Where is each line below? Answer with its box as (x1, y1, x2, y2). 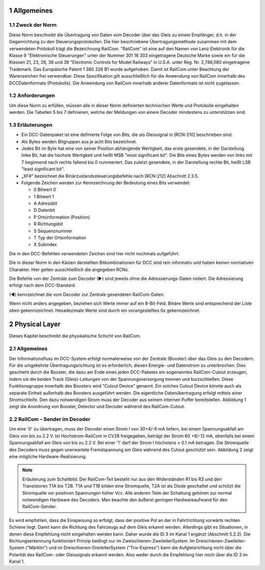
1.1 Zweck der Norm (9, 22, 57, 28)
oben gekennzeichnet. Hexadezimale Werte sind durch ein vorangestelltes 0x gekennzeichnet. (9, 307, 201, 313)
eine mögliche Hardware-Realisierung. (9, 454, 87, 460)
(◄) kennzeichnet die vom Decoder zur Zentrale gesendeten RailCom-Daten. (9, 291, 164, 297)
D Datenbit (33, 207, 55, 213)
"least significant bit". (21, 166, 65, 172)
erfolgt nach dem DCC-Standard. (9, 282, 76, 288)
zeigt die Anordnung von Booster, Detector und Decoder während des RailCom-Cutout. (9, 404, 185, 409)
